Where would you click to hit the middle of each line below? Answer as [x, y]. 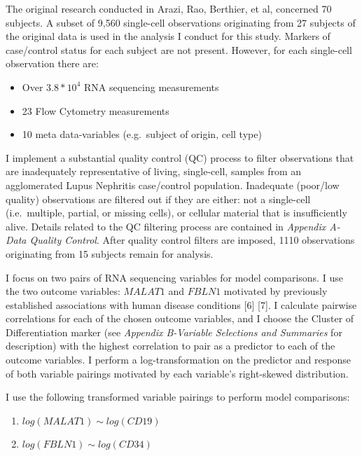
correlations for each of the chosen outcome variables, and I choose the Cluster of [180, 318]
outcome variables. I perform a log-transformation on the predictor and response [178, 360]
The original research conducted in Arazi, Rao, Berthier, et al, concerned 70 [169, 8]
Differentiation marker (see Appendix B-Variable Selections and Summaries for [174, 332]
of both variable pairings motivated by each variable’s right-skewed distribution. [177, 373]
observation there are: [52, 63]
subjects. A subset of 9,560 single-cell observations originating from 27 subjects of [181, 22]
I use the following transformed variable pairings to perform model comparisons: [178, 397]
